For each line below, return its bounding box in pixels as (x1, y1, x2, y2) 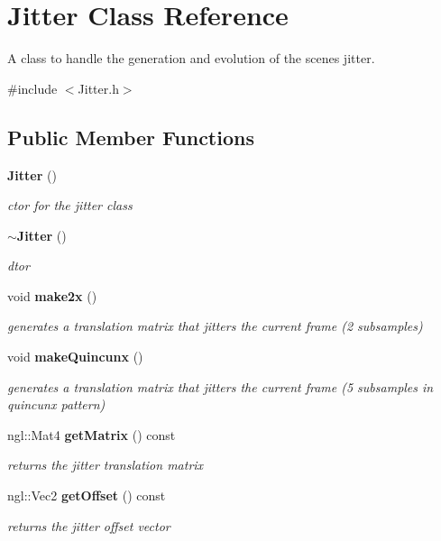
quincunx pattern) (7, 395, 106, 414)
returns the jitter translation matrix (7, 455, 204, 474)
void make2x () (7, 286, 97, 305)
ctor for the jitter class (7, 196, 133, 215)
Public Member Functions (7, 123, 254, 151)
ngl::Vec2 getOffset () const (7, 486, 166, 505)
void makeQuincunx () (7, 347, 143, 366)
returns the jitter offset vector (7, 516, 170, 535)
